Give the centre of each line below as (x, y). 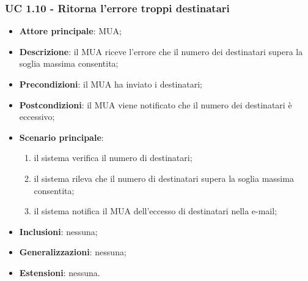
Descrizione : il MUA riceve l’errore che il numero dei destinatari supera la (161, 51)
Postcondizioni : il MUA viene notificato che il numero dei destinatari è (156, 104)
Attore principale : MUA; (70, 31)
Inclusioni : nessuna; (58, 231)
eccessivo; (37, 117)
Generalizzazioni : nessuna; (73, 252)
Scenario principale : (61, 137)
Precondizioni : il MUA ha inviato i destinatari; (111, 84)
